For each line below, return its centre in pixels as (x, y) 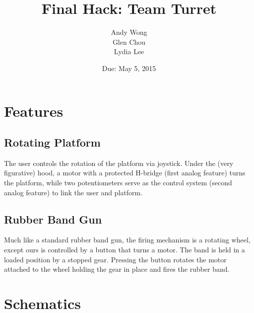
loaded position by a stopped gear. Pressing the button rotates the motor (115, 259)
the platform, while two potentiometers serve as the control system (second (118, 183)
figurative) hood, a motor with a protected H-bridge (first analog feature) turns (125, 173)
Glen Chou (129, 41)
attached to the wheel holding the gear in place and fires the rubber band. (117, 269)
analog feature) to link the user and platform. (73, 192)
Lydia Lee (129, 51)
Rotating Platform (52, 142)
